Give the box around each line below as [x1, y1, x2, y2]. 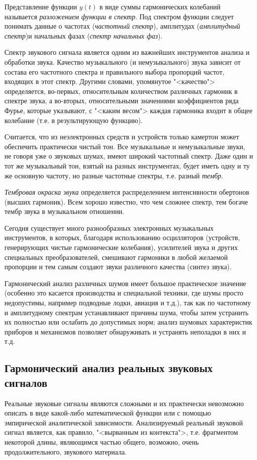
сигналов [4, 375, 47, 390]
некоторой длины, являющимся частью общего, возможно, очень [4, 436, 199, 447]
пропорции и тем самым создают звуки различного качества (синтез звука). [4, 261, 232, 272]
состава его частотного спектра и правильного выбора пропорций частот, [4, 66, 224, 77]
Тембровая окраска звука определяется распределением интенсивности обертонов [4, 187, 249, 197]
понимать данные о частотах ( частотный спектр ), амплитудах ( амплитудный [4, 21, 240, 31]
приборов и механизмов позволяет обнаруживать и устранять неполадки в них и [4, 326, 246, 336]
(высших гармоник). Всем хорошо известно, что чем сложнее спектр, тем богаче [4, 196, 248, 207]
